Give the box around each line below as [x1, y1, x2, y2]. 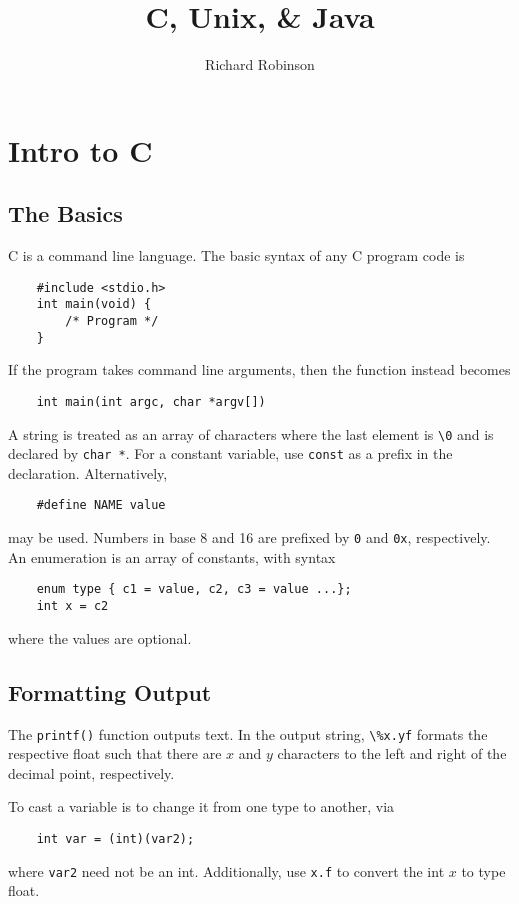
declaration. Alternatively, [8, 462, 168, 483]
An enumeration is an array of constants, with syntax [8, 546, 336, 567]
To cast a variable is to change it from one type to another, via [8, 796, 395, 817]
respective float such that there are [8, 743, 222, 764]
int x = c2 [36, 599, 109, 614]
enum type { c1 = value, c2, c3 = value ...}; [36, 582, 352, 597]
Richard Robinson [205, 54, 315, 75]
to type [461, 860, 506, 881]
